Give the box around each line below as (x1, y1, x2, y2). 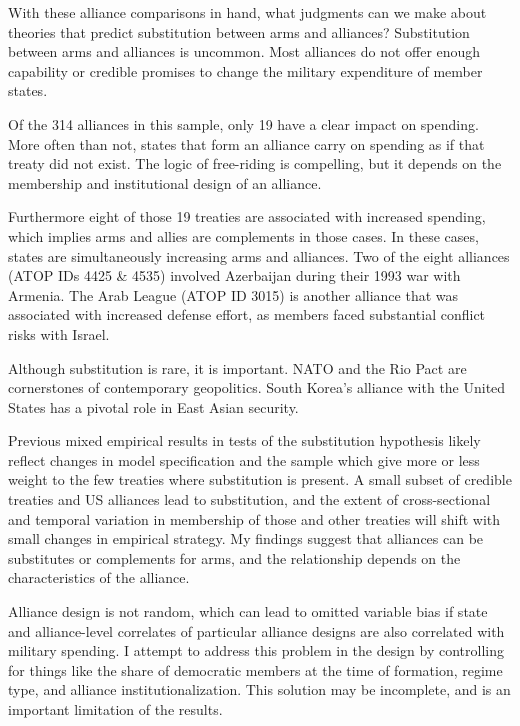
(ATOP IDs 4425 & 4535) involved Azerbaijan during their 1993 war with (8, 265, 461, 286)
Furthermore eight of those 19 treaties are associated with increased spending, (8, 206, 486, 227)
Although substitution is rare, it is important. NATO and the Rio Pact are (8, 357, 467, 378)
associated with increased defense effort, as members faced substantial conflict (8, 304, 486, 325)
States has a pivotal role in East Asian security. (8, 396, 299, 417)
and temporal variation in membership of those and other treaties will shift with (8, 508, 501, 529)
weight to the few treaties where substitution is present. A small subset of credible (8, 469, 512, 490)
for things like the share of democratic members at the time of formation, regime (8, 659, 503, 680)
